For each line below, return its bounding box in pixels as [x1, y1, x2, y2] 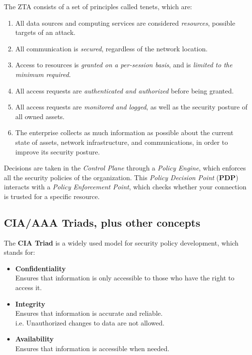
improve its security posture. [15, 146, 100, 156]
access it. [15, 282, 42, 293]
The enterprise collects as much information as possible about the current [15, 127, 234, 138]
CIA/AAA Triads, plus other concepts [4, 215, 201, 230]
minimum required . [15, 69, 71, 79]
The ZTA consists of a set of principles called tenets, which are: [4, 1, 192, 11]
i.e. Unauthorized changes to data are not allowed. [15, 317, 164, 327]
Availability [15, 334, 54, 344]
